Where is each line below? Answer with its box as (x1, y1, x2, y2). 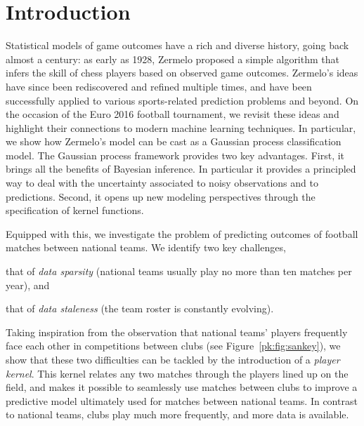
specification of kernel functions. (6, 203, 144, 218)
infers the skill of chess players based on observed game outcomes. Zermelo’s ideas (6, 65, 358, 80)
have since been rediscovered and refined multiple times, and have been (6, 79, 312, 93)
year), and (6, 277, 50, 292)
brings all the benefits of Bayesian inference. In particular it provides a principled (6, 161, 356, 176)
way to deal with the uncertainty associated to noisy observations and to (6, 175, 318, 190)
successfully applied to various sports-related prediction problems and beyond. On (6, 93, 359, 107)
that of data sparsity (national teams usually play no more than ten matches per (6, 264, 352, 279)
